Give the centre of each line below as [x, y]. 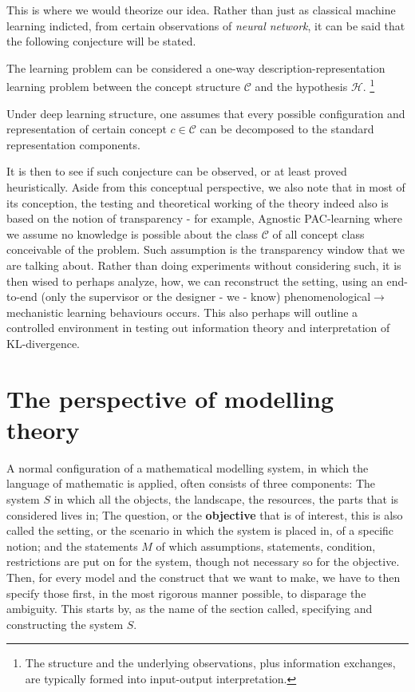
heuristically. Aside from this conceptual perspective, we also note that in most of [206, 187]
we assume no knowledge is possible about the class [132, 233]
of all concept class [318, 233]
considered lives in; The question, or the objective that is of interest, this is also [205, 514]
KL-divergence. [43, 343]
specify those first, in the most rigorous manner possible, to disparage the [186, 593]
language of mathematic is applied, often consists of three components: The [191, 483]
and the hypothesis [301, 87]
